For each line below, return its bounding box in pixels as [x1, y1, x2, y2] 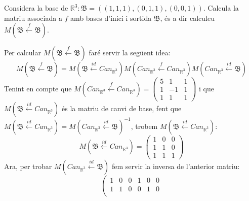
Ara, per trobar [4, 161, 52, 171]
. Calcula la [203, 3, 239, 13]
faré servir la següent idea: [89, 47, 171, 58]
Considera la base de [4, 3, 68, 13]
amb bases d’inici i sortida [70, 12, 152, 23]
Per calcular [4, 47, 41, 58]
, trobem [131, 120, 158, 131]
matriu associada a [4, 12, 62, 23]
